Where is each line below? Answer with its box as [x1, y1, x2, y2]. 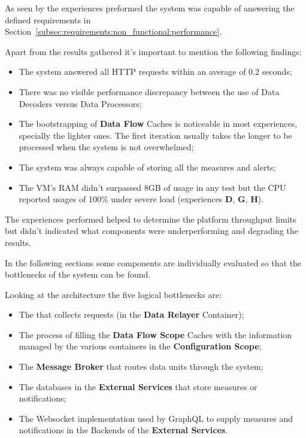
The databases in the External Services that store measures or [19, 380, 257, 393]
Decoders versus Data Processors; [19, 97, 142, 109]
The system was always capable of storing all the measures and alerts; [19, 160, 276, 173]
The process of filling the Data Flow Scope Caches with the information [19, 328, 292, 340]
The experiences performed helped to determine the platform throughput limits [5, 212, 296, 225]
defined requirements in [5, 13, 91, 26]
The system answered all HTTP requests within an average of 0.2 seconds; [19, 65, 292, 78]
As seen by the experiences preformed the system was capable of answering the [5, 2, 295, 14]
